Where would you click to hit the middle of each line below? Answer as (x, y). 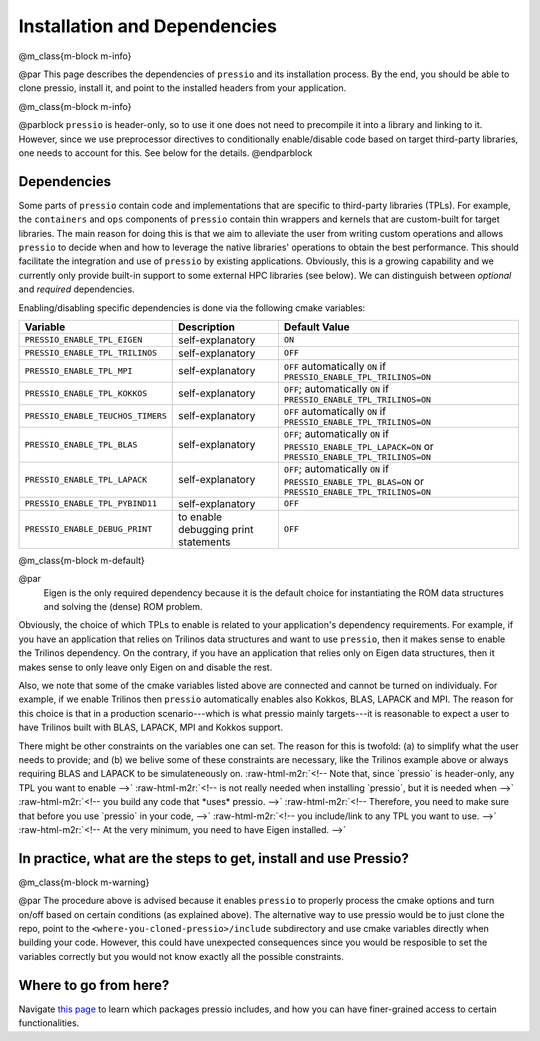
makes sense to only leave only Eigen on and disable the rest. (145, 667)
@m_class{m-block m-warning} (84, 882)
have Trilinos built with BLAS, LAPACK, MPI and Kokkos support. (151, 727)
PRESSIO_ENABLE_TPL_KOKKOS (86, 393)
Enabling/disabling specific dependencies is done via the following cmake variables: (192, 307)
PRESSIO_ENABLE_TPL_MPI (78, 370)
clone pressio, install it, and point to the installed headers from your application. (182, 88)
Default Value (316, 327)
